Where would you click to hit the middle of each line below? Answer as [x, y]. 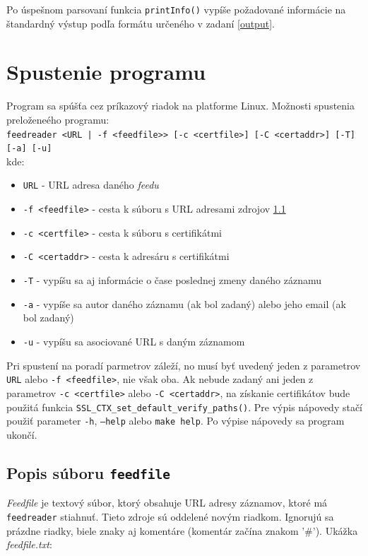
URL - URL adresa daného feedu [91, 185]
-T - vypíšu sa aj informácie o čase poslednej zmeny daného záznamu [172, 280]
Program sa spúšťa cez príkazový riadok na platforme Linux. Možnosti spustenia [181, 106]
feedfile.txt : [29, 544]
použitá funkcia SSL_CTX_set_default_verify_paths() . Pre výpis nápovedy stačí [185, 407]
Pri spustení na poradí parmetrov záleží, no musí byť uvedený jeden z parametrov [184, 365]
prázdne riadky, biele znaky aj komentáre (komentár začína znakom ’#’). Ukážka [182, 530]
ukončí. [22, 434]
